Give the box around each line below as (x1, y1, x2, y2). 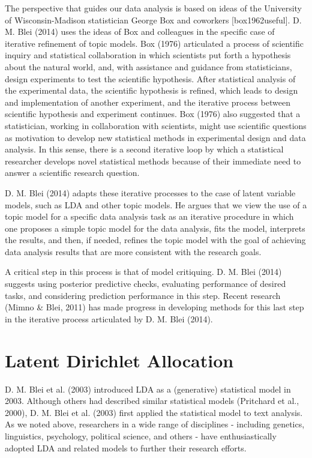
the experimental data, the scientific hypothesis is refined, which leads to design (5, 84, 298, 97)
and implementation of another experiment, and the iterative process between (5, 95, 290, 108)
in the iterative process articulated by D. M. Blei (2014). (5, 312, 213, 325)
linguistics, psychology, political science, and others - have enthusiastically (5, 429, 277, 442)
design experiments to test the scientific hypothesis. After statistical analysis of (5, 72, 296, 85)
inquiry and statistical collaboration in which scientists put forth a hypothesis (5, 49, 291, 61)
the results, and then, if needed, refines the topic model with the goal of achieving (5, 234, 306, 246)
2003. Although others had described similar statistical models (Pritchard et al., (5, 394, 299, 407)
